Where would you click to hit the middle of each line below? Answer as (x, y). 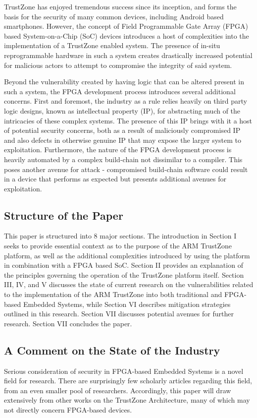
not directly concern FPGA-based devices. (68, 410)
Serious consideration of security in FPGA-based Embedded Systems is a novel (124, 371)
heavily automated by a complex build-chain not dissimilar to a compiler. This (123, 159)
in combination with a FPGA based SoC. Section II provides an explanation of (124, 265)
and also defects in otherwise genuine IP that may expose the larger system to (123, 140)
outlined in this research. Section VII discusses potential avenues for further (119, 314)
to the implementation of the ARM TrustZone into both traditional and (113, 294)
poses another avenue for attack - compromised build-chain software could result (126, 169)
